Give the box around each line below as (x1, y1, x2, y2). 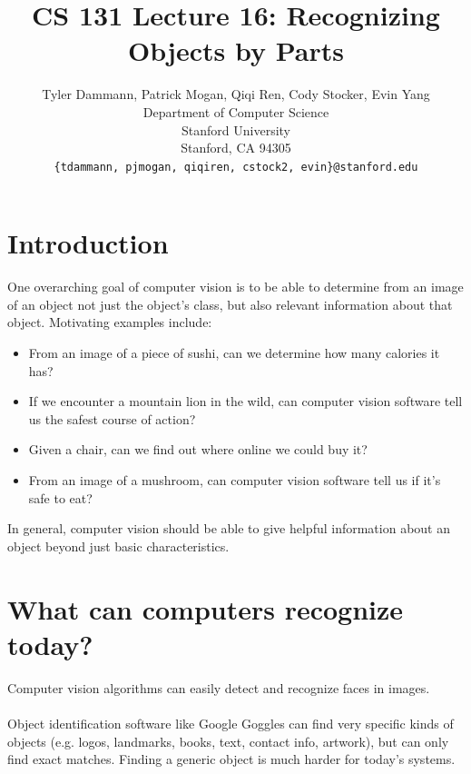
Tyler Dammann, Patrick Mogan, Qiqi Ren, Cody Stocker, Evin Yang (42, 84, 430, 104)
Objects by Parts (128, 32, 344, 69)
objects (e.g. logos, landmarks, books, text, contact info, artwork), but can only (7, 731, 449, 750)
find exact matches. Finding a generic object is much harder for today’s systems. (7, 749, 456, 769)
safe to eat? (28, 488, 93, 507)
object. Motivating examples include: (7, 313, 212, 332)
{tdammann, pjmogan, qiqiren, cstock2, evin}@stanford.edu (54, 160, 418, 174)
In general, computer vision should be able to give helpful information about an (7, 519, 450, 538)
